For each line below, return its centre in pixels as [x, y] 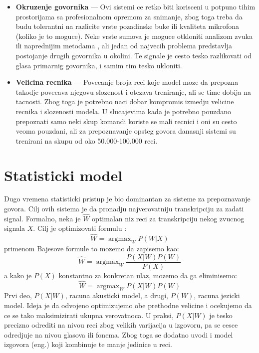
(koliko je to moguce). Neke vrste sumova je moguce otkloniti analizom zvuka [134, 36]
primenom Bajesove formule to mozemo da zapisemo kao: [92, 249]
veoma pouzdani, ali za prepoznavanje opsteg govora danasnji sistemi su [126, 131]
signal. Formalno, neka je [42, 218]
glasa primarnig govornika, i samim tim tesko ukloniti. [99, 65]
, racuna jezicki [217, 295]
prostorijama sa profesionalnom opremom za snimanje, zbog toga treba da [129, 16]
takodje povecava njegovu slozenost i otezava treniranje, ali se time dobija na [133, 91]
